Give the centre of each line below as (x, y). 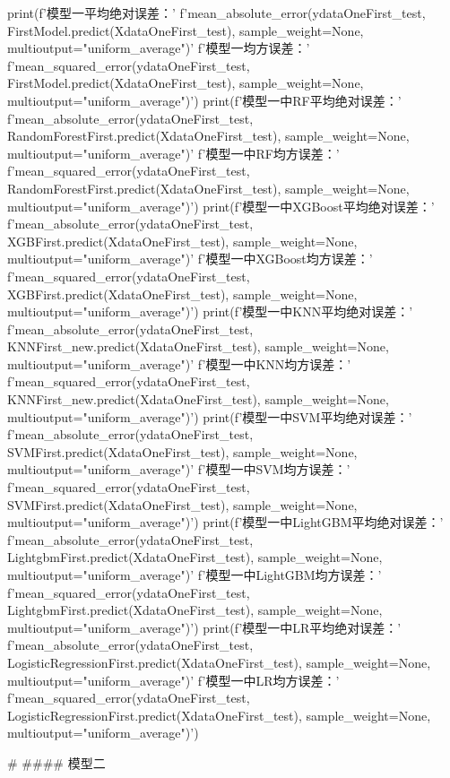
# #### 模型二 (56, 762)
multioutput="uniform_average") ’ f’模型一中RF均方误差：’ (173, 153)
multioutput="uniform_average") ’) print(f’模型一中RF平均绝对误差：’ (204, 100)
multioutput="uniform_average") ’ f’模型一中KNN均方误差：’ (179, 363)
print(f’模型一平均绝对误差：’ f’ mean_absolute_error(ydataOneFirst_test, (216, 13)
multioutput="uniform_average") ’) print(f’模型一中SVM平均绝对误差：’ (210, 416)
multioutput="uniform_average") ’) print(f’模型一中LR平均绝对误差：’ (204, 627)
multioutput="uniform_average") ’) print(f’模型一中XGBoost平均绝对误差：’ (221, 206)
